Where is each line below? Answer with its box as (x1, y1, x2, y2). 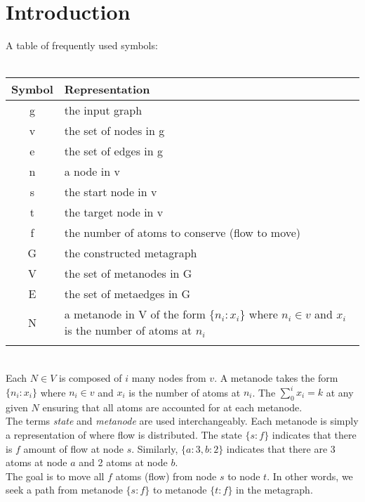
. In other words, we (267, 468, 353, 483)
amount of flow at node (23, 441, 124, 456)
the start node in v (64, 184, 157, 200)
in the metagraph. (236, 482, 313, 497)
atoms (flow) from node (115, 468, 217, 483)
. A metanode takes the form (214, 370, 338, 385)
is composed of (58, 370, 122, 385)
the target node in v (64, 204, 164, 221)
